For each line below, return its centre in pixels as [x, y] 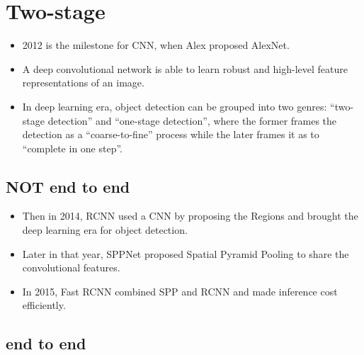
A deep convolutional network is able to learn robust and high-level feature [185, 68]
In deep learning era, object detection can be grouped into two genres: [175, 106]
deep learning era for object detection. [105, 230]
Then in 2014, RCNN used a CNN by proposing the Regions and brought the [190, 216]
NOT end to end [68, 186]
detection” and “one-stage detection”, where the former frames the [192, 120]
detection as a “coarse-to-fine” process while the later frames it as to [171, 134]
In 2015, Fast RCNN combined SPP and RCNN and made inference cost [180, 291]
